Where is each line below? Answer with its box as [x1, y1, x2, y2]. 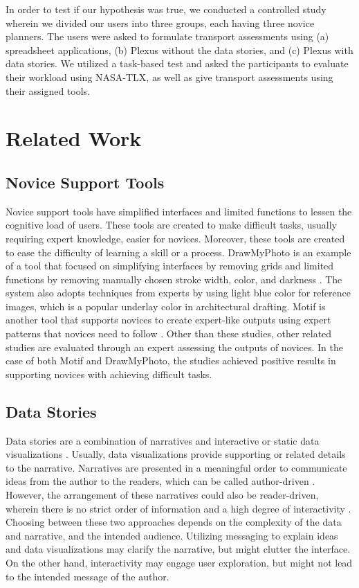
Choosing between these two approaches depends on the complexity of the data [6, 515, 342, 529]
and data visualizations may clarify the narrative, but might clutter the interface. [6, 542, 351, 556]
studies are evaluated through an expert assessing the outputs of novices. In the [6, 339, 343, 354]
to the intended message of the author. [6, 569, 169, 583]
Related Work [6, 124, 142, 152]
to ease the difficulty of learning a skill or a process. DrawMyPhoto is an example [6, 244, 351, 259]
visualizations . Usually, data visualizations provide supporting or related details [6, 447, 346, 461]
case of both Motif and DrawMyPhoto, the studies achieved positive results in [6, 353, 336, 368]
